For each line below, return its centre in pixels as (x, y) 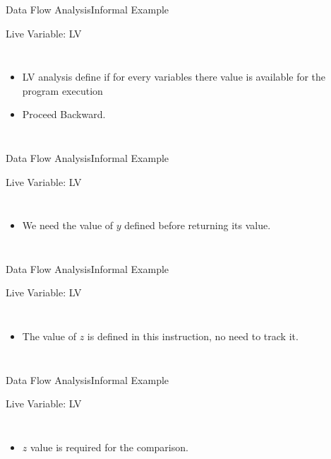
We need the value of (68, 225)
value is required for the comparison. (109, 447)
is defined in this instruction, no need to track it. (193, 336)
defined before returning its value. (198, 225)
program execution (62, 90)
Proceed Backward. (64, 114)
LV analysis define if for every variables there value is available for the (174, 77)
